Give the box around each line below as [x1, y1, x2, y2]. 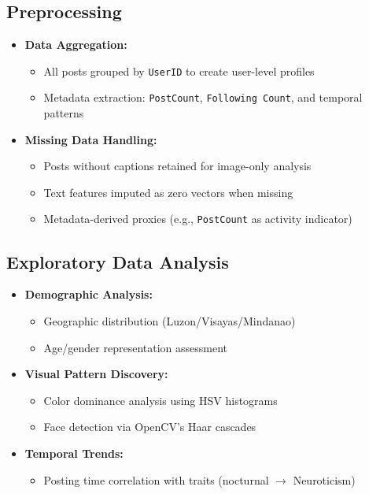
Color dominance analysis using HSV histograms [43, 392, 278, 408]
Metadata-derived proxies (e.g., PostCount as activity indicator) [43, 210, 352, 227]
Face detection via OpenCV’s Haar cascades [43, 418, 256, 435]
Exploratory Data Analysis [6, 249, 229, 273]
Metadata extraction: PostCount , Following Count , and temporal [43, 89, 363, 106]
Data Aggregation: [24, 36, 127, 53]
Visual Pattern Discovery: [24, 366, 168, 382]
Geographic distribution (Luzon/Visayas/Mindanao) [43, 312, 296, 329]
